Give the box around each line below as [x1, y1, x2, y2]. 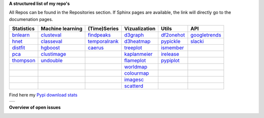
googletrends [190, 32, 221, 38]
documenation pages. [9, 16, 53, 22]
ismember [160, 44, 184, 51]
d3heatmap [124, 38, 151, 45]
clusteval [41, 32, 62, 38]
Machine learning [41, 25, 83, 32]
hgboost [41, 44, 60, 51]
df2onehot [160, 32, 185, 38]
